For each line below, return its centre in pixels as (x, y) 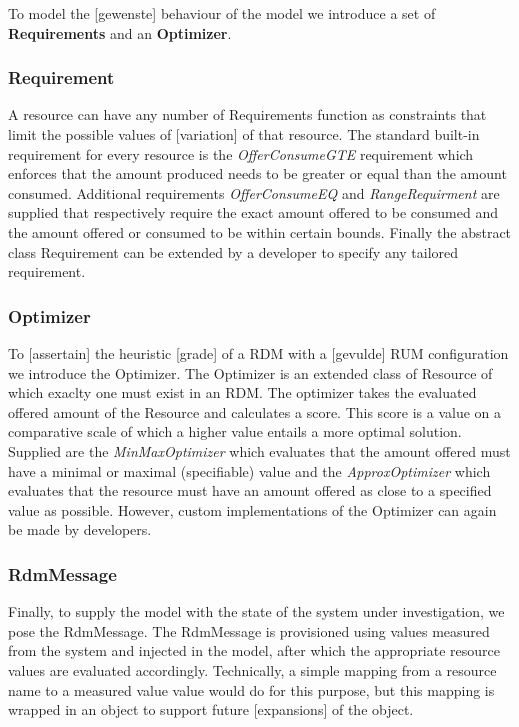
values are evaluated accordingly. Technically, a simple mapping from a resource (252, 669)
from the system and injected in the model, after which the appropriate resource (254, 650)
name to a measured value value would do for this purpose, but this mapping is (251, 689)
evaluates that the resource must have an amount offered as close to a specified (250, 490)
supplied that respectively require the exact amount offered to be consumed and (253, 212)
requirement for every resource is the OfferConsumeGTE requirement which (241, 153)
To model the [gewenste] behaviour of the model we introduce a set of (222, 13)
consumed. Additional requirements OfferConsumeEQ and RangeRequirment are (254, 192)
